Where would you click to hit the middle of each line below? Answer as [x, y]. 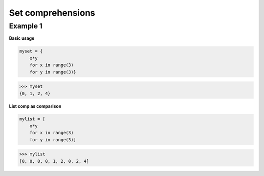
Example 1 [26, 26]
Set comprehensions [52, 13]
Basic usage [22, 38]
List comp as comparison [35, 106]
